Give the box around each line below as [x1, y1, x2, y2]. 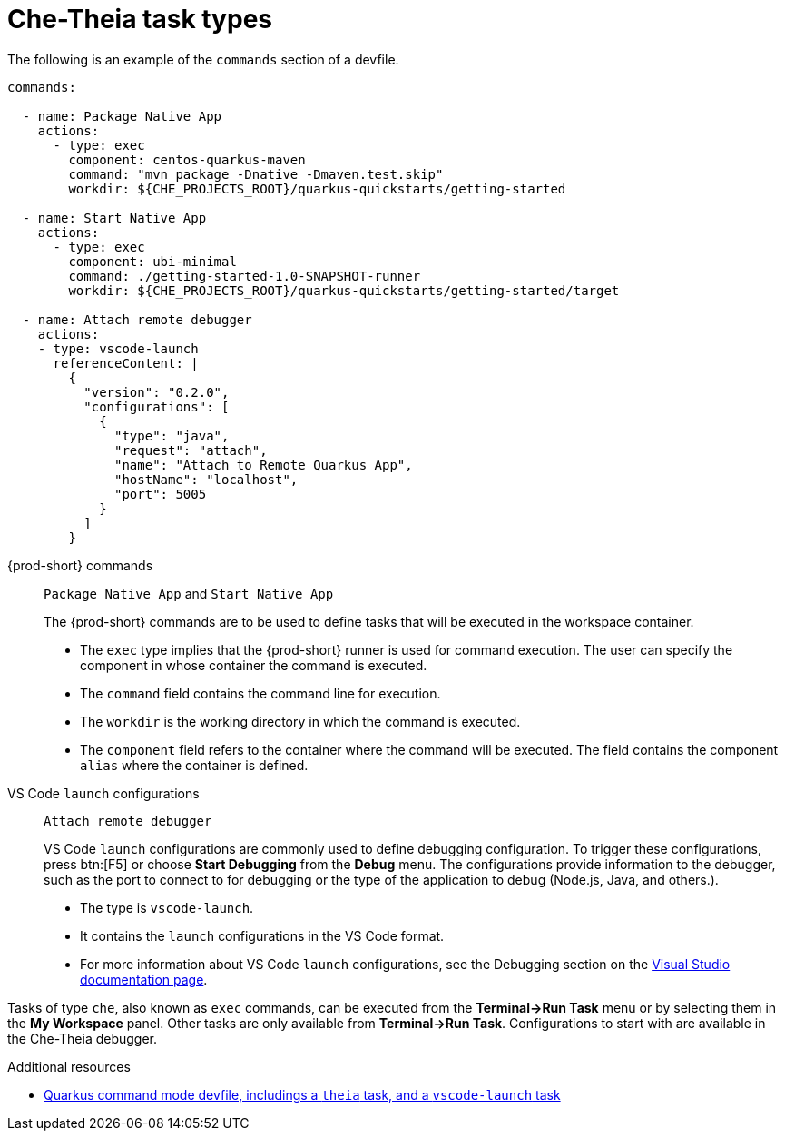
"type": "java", [114, 428, 230, 443]
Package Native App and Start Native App [44, 585, 334, 601]
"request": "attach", [114, 442, 268, 458]
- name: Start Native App [22, 210, 207, 225]
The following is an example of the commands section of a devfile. [7, 51, 399, 67]
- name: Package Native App [22, 108, 222, 124]
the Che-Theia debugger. [7, 1030, 158, 1046]
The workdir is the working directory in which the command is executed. [80, 713, 521, 729]
